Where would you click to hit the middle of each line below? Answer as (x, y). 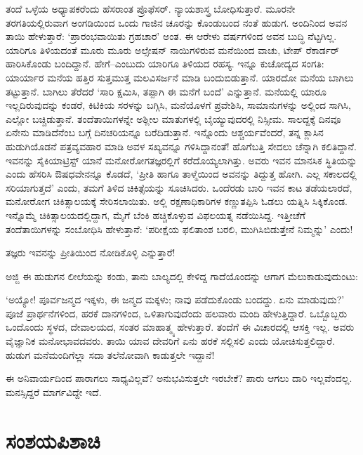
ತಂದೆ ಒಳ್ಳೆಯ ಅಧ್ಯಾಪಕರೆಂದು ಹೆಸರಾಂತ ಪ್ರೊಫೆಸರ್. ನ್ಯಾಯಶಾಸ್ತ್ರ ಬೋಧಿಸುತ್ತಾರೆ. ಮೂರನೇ (151, 8)
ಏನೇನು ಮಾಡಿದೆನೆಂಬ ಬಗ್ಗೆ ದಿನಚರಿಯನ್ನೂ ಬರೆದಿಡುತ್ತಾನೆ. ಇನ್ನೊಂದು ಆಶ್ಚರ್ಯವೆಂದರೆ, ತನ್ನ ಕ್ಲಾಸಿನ (165, 132)
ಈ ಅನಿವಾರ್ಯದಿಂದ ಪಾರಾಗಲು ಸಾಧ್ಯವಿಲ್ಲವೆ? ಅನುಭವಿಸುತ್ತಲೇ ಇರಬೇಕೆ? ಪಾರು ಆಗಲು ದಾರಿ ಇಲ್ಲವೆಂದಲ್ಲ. (179, 378)
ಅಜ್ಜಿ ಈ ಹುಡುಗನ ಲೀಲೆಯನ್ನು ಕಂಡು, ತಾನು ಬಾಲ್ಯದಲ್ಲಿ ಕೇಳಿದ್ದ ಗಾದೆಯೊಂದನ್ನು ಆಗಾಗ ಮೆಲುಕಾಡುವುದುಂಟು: (182, 276)
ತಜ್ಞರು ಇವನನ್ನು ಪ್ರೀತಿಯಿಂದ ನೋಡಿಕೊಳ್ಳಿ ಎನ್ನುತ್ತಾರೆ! (91, 252)
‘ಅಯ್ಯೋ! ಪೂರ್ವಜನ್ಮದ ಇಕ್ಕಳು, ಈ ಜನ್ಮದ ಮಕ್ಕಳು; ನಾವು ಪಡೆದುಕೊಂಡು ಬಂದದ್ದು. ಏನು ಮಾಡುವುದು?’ (175, 299)
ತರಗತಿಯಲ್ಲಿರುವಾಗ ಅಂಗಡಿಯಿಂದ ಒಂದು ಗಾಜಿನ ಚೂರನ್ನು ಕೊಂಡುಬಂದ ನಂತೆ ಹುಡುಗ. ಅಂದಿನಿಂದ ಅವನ (177, 22)
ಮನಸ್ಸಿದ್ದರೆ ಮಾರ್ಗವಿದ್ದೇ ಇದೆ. (54, 391)
